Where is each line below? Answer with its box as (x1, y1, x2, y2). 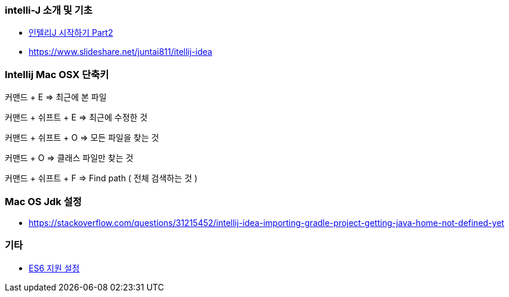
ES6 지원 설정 (29, 262, 80, 273)
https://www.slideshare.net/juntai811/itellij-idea (29, 47, 212, 57)
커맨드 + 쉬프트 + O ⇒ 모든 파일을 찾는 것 (5, 132, 159, 143)
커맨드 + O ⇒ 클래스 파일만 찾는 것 (5, 153, 134, 163)
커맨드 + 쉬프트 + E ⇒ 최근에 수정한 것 (5, 112, 148, 123)
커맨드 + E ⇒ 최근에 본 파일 (5, 92, 107, 103)
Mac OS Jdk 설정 (5, 195, 82, 208)
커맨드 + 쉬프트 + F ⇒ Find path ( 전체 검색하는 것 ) (5, 173, 198, 184)
